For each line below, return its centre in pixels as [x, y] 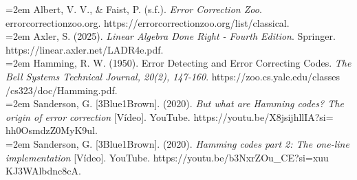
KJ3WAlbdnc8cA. [43, 171]
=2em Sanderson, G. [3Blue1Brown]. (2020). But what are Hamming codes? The [175, 103]
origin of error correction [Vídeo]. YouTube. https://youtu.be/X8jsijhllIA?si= [170, 116]
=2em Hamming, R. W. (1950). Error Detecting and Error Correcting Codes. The [178, 63]
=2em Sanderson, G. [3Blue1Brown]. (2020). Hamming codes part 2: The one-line [177, 143]
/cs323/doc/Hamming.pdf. [62, 90]
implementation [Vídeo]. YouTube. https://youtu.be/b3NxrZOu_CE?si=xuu [167, 157]
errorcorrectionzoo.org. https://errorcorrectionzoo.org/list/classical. [148, 22]
